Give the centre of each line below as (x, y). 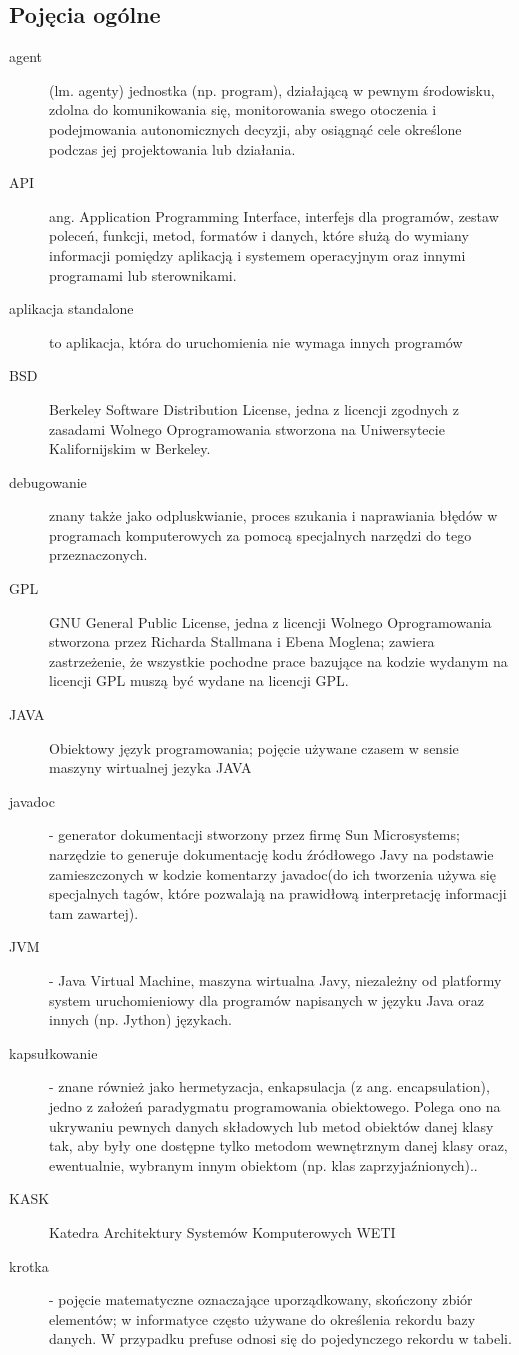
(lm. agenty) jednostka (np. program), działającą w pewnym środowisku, (272, 89)
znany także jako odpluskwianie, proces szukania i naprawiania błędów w (273, 515)
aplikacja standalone (71, 308)
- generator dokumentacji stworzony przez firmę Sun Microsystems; (254, 834)
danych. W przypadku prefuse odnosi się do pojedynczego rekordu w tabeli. (280, 1338)
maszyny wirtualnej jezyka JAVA (150, 767)
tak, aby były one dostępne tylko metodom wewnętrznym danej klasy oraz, (278, 1145)
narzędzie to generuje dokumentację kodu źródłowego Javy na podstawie (271, 854)
